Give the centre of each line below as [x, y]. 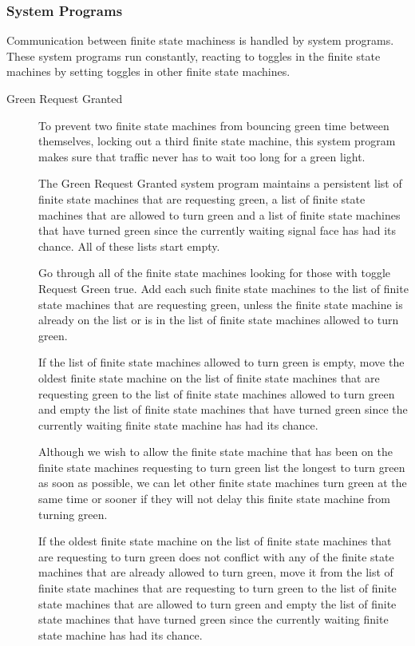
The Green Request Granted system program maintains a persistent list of [220, 183]
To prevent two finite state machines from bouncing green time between [214, 125]
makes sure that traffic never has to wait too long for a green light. [202, 156]
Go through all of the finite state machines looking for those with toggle [215, 273]
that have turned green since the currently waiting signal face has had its [217, 230]
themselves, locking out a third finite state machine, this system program [217, 141]
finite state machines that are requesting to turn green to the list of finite [217, 588]
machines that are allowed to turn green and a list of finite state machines [219, 214]
